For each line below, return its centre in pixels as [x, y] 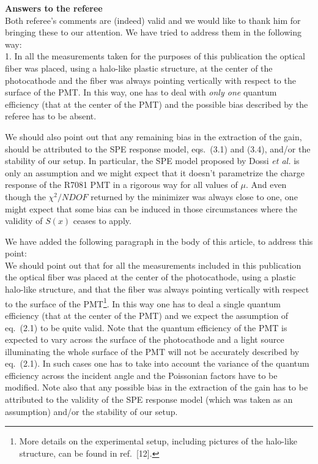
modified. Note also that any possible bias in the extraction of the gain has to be [157, 387]
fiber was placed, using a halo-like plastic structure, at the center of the [139, 68]
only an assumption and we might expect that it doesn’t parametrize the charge [155, 172]
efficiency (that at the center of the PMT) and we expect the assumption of [147, 315]
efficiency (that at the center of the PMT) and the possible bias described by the [157, 104]
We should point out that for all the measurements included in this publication [153, 265]
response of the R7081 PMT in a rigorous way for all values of [121, 185]
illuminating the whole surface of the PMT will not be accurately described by [152, 351]
